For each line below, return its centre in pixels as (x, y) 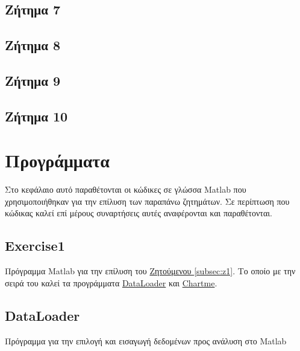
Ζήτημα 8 (33, 45)
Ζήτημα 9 (33, 80)
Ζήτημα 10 (36, 116)
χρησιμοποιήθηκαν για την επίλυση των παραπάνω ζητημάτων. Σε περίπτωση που (147, 201)
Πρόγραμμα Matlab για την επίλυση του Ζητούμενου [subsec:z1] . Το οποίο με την (150, 271)
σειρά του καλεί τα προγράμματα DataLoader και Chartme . (111, 282)
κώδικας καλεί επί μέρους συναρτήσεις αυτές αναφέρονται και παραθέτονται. (139, 213)
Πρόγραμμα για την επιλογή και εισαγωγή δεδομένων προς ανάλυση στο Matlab (146, 340)
